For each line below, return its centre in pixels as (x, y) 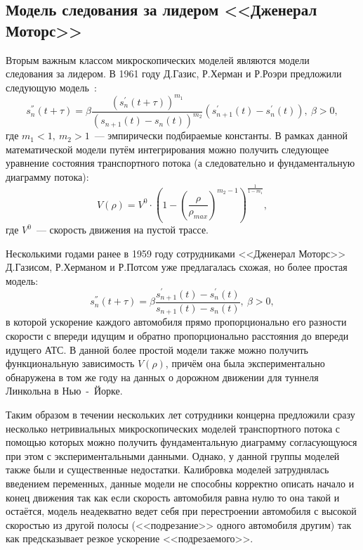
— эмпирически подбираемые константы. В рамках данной (221, 135)
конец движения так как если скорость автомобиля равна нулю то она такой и (173, 497)
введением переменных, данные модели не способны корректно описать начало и (180, 483)
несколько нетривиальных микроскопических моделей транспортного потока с (173, 428)
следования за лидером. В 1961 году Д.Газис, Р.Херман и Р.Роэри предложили (174, 73)
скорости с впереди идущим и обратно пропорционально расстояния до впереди (177, 336)
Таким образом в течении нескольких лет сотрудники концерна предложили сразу (180, 414)
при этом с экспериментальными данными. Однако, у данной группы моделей (173, 455)
